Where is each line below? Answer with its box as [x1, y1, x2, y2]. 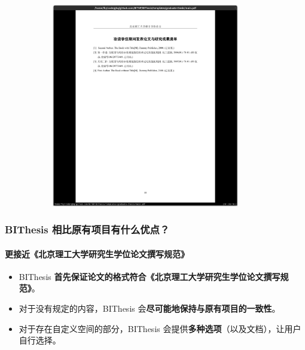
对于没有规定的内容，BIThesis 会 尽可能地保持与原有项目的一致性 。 [19, 302, 280, 314]
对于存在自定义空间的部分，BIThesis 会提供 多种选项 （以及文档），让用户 [19, 322, 301, 334]
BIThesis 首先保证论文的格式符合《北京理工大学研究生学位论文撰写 [19, 270, 280, 282]
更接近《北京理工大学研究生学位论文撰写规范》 [5, 247, 189, 260]
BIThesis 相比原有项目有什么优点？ [5, 222, 170, 237]
